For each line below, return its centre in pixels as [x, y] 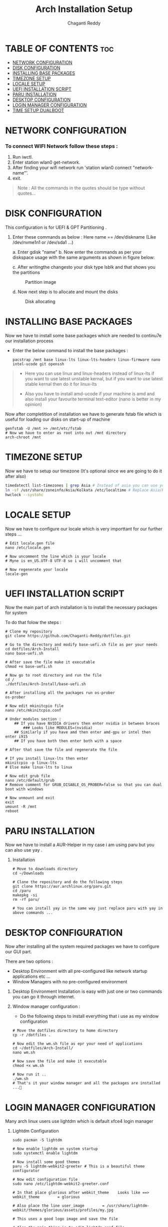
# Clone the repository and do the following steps [67, 882]
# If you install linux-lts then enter [47, 759]
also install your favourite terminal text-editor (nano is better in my [93, 399]
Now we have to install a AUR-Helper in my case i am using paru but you [80, 845]
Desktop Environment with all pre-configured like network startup [80, 971]
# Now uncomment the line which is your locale [56, 556]
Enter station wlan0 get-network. [46, 162]
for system [16, 613]
